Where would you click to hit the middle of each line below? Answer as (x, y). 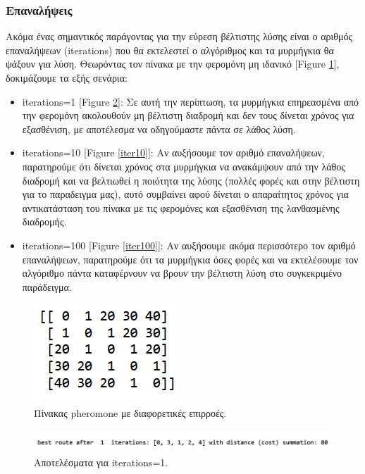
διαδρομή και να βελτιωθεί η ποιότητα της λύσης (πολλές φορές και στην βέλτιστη (191, 180)
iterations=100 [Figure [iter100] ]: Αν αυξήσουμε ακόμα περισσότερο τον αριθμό (189, 245)
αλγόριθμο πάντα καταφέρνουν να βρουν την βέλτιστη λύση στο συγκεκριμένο (182, 273)
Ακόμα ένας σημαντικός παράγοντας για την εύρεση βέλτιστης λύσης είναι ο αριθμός (179, 36)
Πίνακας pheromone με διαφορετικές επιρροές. (130, 412)
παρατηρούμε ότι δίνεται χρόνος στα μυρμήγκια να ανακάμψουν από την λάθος (184, 166)
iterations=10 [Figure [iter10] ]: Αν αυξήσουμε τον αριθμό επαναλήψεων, (173, 152)
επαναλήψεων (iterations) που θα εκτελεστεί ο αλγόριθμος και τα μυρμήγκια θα (170, 50)
